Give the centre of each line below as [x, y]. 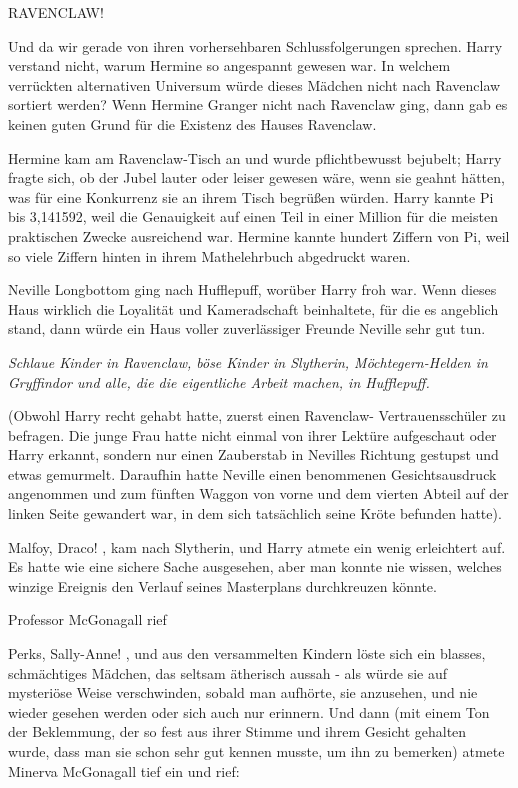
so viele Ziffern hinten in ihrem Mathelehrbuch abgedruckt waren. [209, 255]
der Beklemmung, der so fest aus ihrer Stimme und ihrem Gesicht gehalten [237, 731]
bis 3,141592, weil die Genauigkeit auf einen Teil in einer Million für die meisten [253, 216]
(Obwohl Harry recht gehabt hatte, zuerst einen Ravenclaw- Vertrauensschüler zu [257, 415]
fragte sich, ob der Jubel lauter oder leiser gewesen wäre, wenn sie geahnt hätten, [256, 177]
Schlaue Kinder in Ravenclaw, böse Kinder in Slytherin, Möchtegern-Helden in [248, 361]
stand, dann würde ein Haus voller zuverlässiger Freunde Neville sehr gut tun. [247, 328]
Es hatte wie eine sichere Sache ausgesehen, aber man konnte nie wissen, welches [255, 566]
